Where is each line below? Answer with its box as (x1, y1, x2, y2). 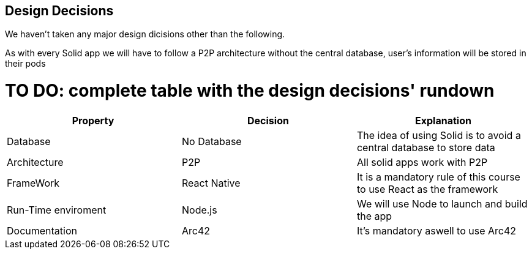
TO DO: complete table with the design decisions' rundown (5, 80, 495, 102)
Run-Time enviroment (7, 203, 107, 216)
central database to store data (356, 141, 495, 154)
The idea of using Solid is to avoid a (356, 129, 521, 141)
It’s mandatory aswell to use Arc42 (356, 224, 517, 237)
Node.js (181, 203, 217, 216)
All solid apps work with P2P (356, 155, 488, 168)
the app (356, 209, 392, 222)
